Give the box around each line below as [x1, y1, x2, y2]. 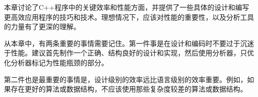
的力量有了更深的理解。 [4, 21, 80, 32]
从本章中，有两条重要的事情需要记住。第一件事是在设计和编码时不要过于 [4, 38, 240, 48]
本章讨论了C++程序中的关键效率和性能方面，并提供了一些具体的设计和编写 [4, 2, 249, 12]
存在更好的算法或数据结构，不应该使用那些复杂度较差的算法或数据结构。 [10, 84, 247, 94]
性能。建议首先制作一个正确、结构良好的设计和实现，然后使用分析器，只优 [10, 48, 254, 58]
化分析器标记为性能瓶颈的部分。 [4, 57, 108, 67]
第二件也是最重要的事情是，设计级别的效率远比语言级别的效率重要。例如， [4, 74, 247, 84]
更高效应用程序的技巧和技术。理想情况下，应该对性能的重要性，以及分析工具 [4, 11, 254, 22]
